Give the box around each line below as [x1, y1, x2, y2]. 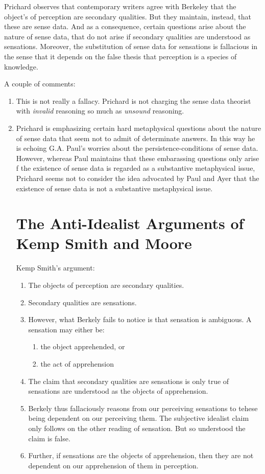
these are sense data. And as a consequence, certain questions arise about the [4, 21, 246, 32]
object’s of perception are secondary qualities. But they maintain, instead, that [4, 11, 252, 21]
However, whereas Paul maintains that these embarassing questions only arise [16, 152, 259, 163]
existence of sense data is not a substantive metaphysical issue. [16, 183, 213, 193]
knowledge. [4, 61, 38, 72]
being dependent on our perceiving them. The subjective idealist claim [28, 413, 249, 423]
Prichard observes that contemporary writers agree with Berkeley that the [4, 1, 236, 11]
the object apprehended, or [40, 341, 125, 352]
